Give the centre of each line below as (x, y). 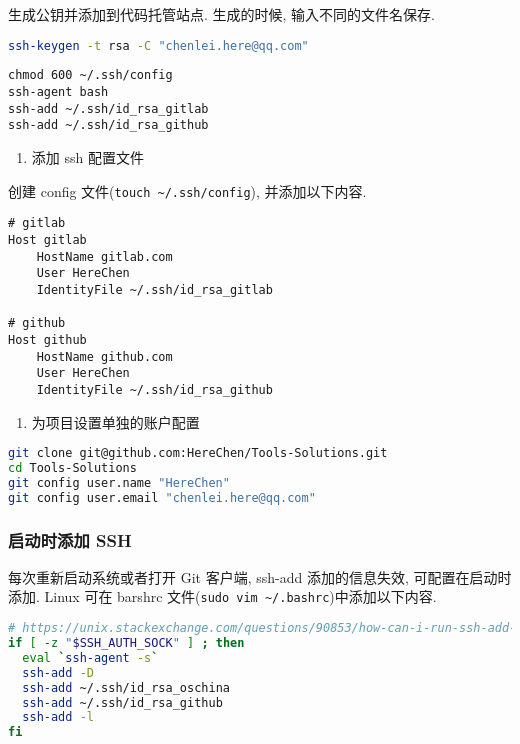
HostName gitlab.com (104, 256)
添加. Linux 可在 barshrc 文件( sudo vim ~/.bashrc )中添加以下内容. (222, 596)
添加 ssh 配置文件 (87, 157)
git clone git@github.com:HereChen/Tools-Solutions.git (198, 453)
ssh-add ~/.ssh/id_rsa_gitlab (108, 108)
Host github (47, 339)
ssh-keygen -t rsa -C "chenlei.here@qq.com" (158, 45)
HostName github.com (104, 356)
